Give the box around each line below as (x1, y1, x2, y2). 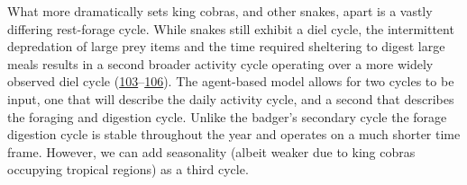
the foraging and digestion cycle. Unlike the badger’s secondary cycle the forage (7, 107, 447, 126)
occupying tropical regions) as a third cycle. (7, 160, 249, 179)
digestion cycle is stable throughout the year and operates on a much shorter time (7, 125, 461, 144)
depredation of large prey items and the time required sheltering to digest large (7, 37, 445, 56)
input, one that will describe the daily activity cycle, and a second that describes (7, 89, 454, 108)
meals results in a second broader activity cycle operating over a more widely (7, 54, 434, 73)
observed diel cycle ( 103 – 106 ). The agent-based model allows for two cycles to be (7, 72, 454, 91)
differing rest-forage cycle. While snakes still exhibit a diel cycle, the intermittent (7, 19, 454, 38)
